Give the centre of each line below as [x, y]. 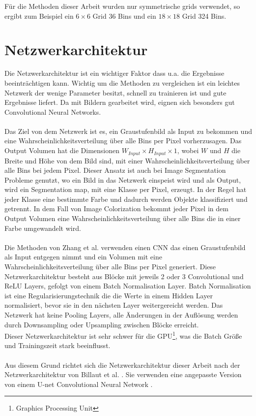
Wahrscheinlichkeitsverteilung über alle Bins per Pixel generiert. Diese [110, 267]
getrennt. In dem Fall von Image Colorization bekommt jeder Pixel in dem [116, 208]
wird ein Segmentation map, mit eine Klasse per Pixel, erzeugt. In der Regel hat [126, 189]
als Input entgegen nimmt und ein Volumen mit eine [83, 257]
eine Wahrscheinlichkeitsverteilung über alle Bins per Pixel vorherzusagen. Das [123, 141]
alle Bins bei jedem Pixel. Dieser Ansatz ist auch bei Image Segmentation [115, 170]
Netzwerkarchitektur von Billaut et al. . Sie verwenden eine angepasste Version [123, 374]
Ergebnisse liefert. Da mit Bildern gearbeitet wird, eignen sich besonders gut [120, 102]
